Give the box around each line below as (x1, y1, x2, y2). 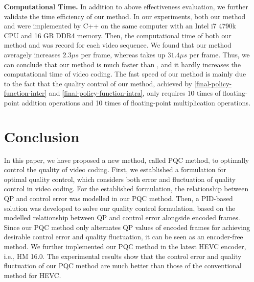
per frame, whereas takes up (81, 49, 165, 59)
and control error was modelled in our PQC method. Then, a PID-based (16, 193, 233, 204)
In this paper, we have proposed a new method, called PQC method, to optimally (4, 154, 249, 165)
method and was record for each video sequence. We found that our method (4, 40, 231, 50)
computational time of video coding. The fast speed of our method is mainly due (4, 69, 246, 79)
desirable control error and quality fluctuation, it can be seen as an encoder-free (4, 231, 243, 242)
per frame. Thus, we (189, 49, 250, 59)
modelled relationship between (4, 212, 95, 223)
